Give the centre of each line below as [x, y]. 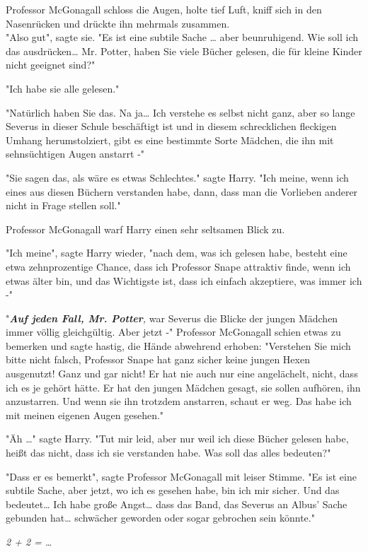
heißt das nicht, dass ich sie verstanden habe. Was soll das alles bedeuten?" [168, 453]
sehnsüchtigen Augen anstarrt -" [75, 154]
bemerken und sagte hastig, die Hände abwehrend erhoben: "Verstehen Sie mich [178, 345]
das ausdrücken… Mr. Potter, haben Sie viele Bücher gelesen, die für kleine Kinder [184, 51]
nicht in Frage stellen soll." [63, 205]
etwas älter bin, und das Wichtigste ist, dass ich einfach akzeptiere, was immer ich [184, 280]
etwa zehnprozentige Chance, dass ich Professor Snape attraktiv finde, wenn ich [178, 266]
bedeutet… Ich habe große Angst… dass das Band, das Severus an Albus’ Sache [177, 504]
